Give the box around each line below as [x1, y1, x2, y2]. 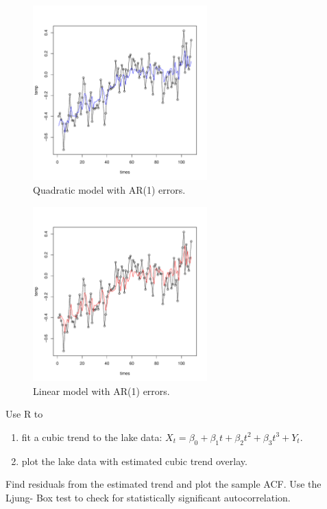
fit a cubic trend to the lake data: [21, 429, 162, 444]
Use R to [5, 407, 43, 421]
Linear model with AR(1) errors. [33, 383, 170, 398]
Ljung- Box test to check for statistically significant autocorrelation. [5, 490, 291, 504]
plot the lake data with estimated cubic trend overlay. [21, 453, 247, 468]
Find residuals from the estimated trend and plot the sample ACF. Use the [5, 477, 322, 491]
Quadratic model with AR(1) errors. [33, 182, 186, 196]
